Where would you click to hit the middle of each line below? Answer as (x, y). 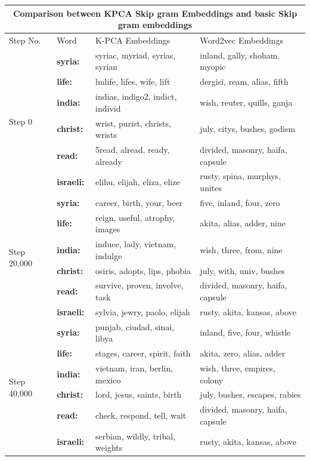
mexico (108, 379)
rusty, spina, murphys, (241, 176)
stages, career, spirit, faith (143, 353)
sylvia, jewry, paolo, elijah (143, 311)
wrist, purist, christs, (133, 123)
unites (211, 187)
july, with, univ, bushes (242, 270)
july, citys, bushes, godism (248, 129)
